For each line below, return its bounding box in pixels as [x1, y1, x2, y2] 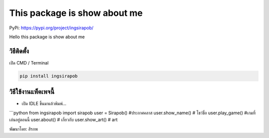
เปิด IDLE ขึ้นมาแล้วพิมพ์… [21, 101, 67, 107]
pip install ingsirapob [19, 73, 78, 79]
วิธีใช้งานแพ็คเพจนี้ [9, 87, 55, 96]
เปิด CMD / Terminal [9, 60, 49, 66]
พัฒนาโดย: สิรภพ [9, 126, 38, 132]
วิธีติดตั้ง [9, 47, 29, 55]
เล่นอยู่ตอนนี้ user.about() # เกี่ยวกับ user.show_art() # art [9, 117, 118, 123]
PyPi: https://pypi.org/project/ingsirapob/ [9, 25, 94, 31]
